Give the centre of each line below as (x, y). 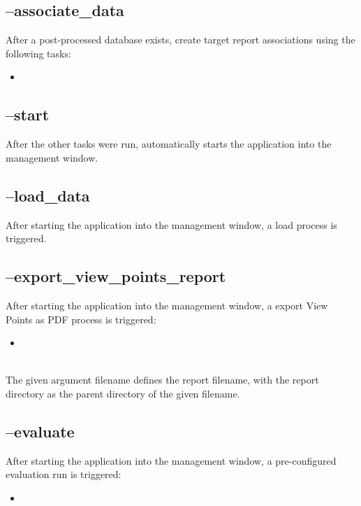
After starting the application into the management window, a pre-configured (171, 460)
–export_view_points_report (116, 276)
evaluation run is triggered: (64, 474)
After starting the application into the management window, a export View (167, 305)
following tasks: (38, 53)
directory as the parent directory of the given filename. (123, 393)
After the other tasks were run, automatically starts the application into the (169, 144)
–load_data (48, 195)
